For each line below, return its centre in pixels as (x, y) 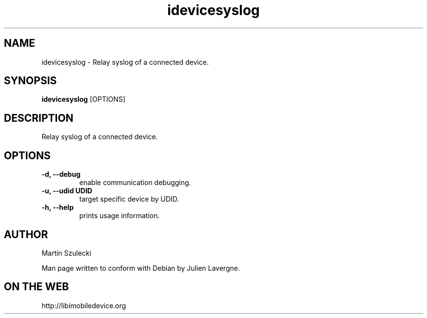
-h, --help (58, 207)
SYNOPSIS (30, 81)
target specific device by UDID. (129, 199)
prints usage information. (119, 216)
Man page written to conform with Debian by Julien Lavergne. (141, 268)
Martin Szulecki (67, 253)
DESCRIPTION (39, 118)
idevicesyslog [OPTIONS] (84, 99)
